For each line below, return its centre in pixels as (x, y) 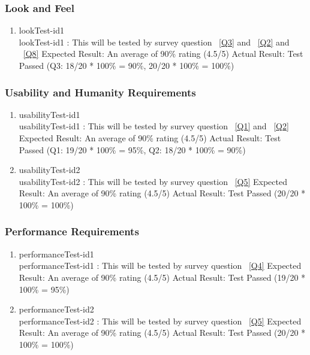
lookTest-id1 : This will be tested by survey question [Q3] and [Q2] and (154, 42)
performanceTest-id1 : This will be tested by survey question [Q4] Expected (160, 266)
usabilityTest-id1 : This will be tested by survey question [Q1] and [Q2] (154, 126)
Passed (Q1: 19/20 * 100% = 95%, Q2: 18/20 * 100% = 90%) (132, 149)
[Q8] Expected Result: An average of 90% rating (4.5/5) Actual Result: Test (163, 54)
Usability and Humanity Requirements (100, 92)
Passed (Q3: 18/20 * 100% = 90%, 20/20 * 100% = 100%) (127, 65)
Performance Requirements (72, 231)
